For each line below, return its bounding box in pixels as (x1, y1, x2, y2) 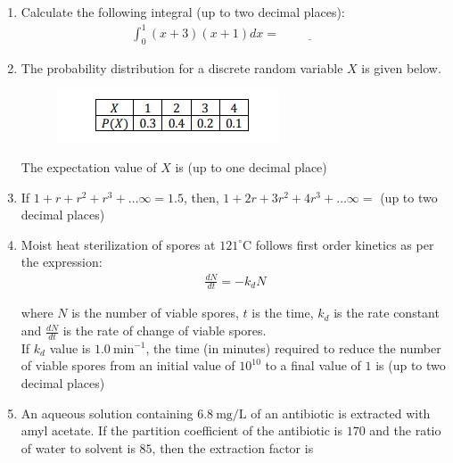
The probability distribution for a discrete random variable (21, 58, 343, 77)
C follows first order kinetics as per (243, 235, 434, 253)
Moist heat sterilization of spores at (21, 235, 216, 253)
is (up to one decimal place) (175, 158, 327, 177)
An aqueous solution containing (21, 403, 194, 422)
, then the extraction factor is (152, 438, 314, 457)
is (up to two (375, 356, 446, 375)
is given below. (361, 58, 441, 77)
